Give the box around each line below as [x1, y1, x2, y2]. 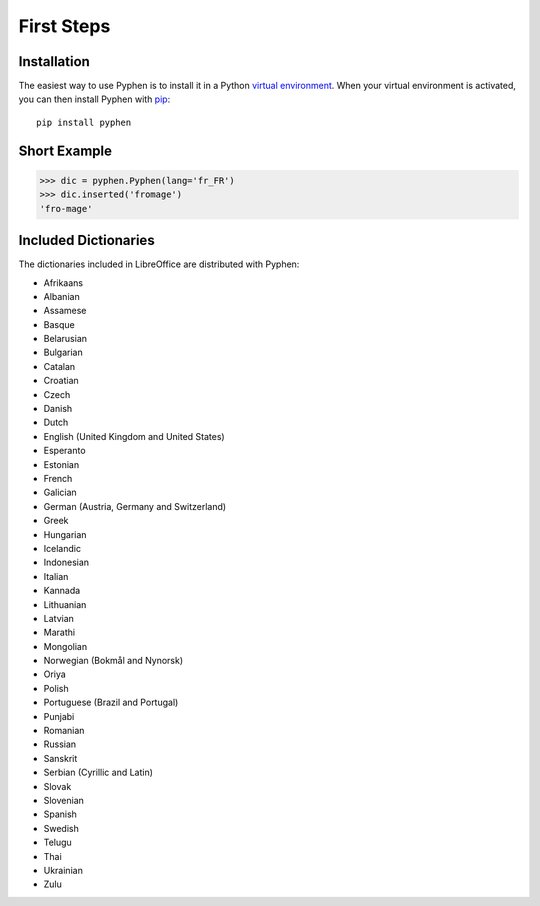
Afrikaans [43, 276, 84, 289]
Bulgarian [43, 346, 84, 359]
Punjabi [43, 710, 75, 722]
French [43, 472, 73, 484]
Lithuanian [43, 598, 87, 610]
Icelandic [43, 542, 82, 554]
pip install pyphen [36, 116, 132, 128]
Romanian [43, 725, 85, 737]
